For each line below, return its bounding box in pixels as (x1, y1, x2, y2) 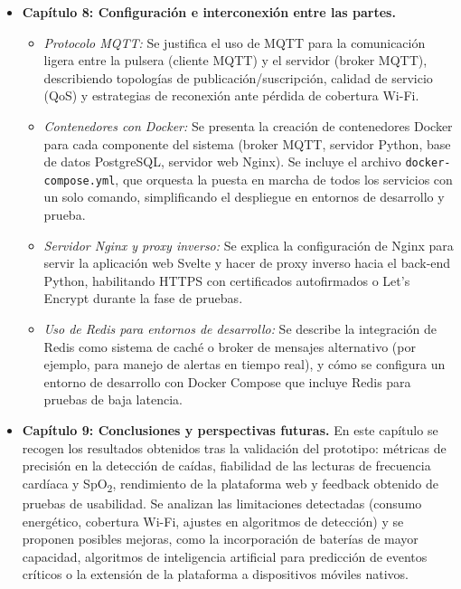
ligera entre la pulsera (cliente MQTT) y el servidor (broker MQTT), (43, 51, 428, 70)
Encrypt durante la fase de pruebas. (43, 289, 243, 308)
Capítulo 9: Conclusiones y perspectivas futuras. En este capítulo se (22, 421, 438, 439)
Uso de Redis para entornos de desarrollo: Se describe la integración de (43, 319, 437, 338)
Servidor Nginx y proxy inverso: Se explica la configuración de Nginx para (43, 235, 454, 254)
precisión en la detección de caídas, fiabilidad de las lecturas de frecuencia (22, 456, 431, 475)
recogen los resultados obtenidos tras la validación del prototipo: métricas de (22, 438, 447, 457)
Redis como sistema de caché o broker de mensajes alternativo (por (43, 337, 416, 356)
